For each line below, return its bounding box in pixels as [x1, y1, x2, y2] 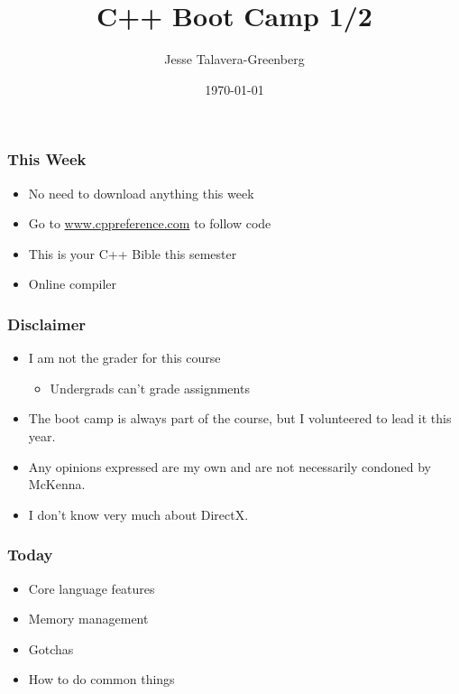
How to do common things [28, 670, 175, 689]
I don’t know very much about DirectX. [28, 504, 249, 523]
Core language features [28, 578, 155, 597]
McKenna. [28, 475, 86, 494]
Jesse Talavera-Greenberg [164, 50, 305, 69]
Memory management [28, 609, 149, 628]
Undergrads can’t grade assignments [50, 378, 250, 397]
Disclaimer [7, 312, 87, 335]
